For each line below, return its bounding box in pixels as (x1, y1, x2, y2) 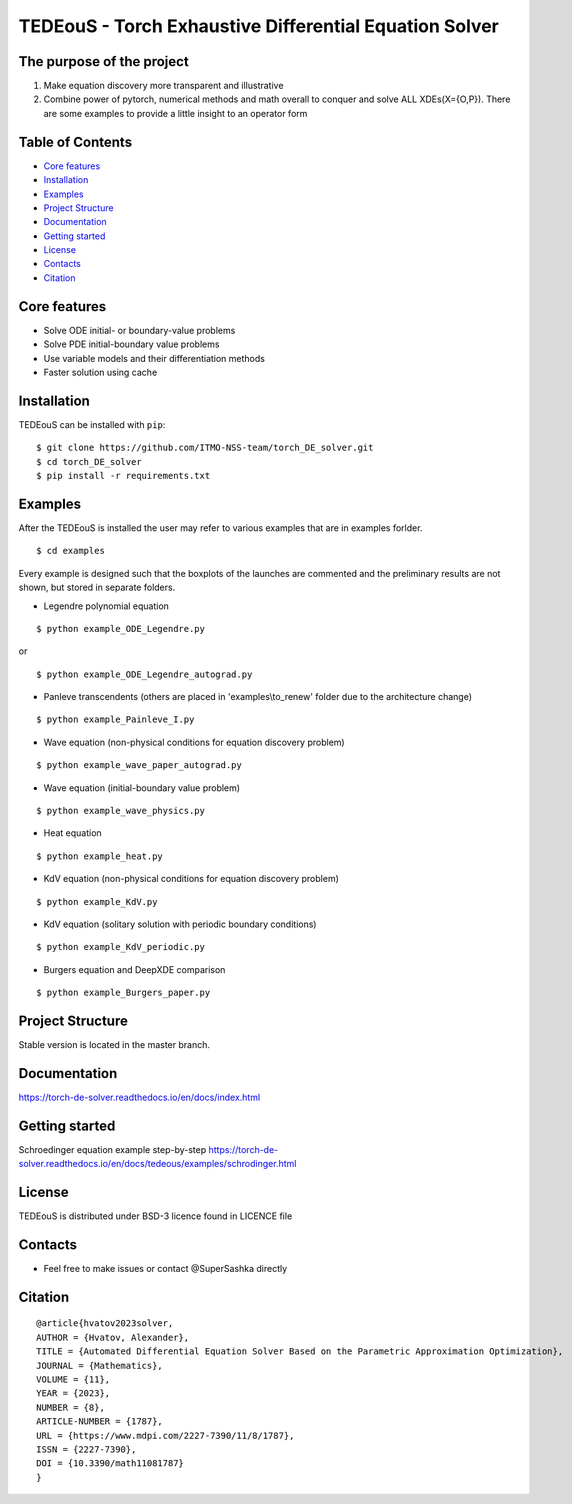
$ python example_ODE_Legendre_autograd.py (36, 668, 253, 680)
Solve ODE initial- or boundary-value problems (43, 324, 236, 336)
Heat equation (43, 827, 102, 839)
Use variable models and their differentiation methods (43, 352, 265, 364)
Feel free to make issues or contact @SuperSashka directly (43, 1263, 288, 1275)
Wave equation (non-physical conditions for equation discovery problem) (43, 736, 345, 748)
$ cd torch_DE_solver (36, 456, 142, 467)
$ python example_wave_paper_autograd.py (36, 760, 242, 771)
